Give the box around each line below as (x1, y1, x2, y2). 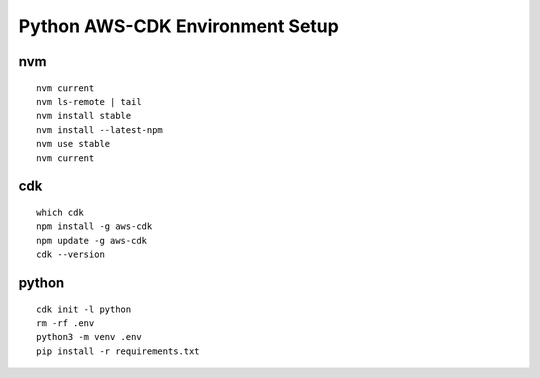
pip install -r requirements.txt (36, 345, 200, 357)
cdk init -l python (36, 303, 132, 315)
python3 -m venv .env (36, 331, 142, 343)
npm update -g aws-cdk (36, 235, 148, 246)
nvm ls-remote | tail (36, 96, 142, 107)
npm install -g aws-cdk (36, 221, 153, 232)
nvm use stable (36, 138, 111, 150)
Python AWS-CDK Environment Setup (18, 15, 339, 37)
